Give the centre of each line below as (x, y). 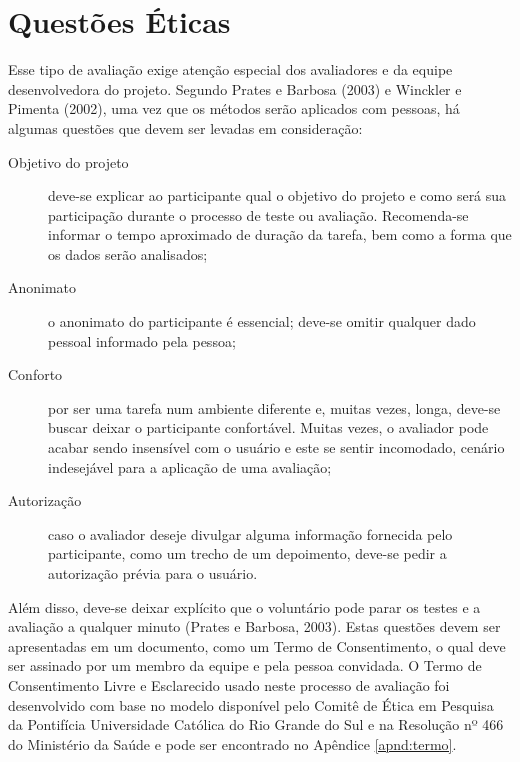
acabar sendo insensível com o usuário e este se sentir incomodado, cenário (276, 447)
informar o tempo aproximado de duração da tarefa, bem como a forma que (280, 234)
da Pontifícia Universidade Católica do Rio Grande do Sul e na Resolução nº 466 (256, 724)
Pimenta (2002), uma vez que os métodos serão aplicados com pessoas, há (234, 108)
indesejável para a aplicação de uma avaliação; (190, 466)
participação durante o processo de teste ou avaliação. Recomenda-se (258, 214)
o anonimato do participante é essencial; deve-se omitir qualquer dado (262, 321)
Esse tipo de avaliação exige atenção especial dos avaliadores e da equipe (230, 69)
